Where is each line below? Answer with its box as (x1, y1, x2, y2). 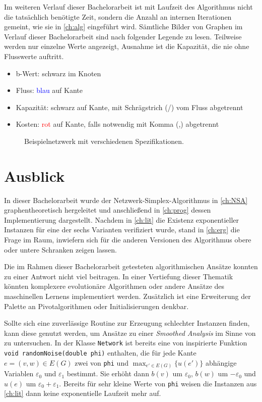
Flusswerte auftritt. (4, 51, 64, 61)
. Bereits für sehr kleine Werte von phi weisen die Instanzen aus (59, 378, 257, 388)
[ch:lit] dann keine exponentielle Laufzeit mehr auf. (4, 388, 161, 398)
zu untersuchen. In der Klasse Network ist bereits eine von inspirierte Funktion (4, 337, 247, 348)
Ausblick (4, 165, 65, 186)
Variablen (4, 368, 34, 379)
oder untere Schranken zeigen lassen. (4, 244, 117, 255)
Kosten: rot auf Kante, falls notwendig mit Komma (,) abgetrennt (16, 119, 219, 129)
